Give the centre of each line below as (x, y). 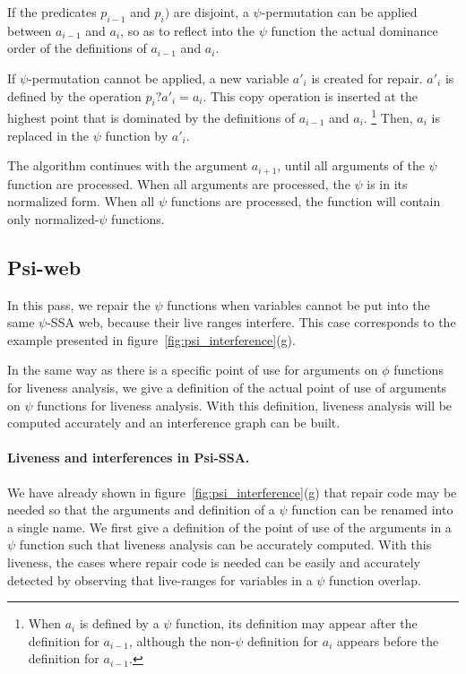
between (30, 30)
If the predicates (52, 12)
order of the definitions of (77, 48)
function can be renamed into (372, 510)
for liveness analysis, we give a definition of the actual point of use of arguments (227, 388)
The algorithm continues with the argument (128, 165)
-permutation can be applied (339, 12)
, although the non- (182, 640)
